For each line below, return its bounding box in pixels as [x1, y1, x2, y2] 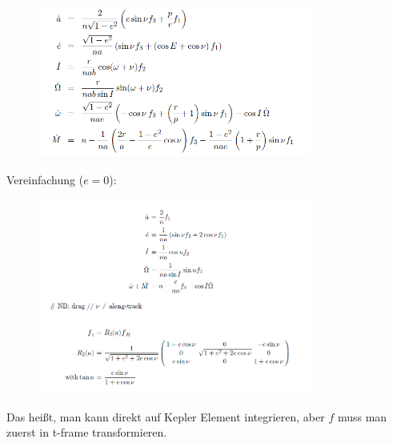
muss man [337, 408, 387, 425]
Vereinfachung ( [6, 171, 84, 187]
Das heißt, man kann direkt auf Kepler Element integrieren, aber [6, 408, 325, 425]
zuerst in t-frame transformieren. [6, 424, 167, 441]
